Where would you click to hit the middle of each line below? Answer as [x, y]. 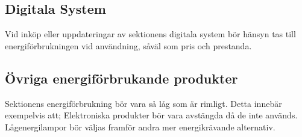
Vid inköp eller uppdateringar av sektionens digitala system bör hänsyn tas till [150, 34]
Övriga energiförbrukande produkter [121, 78]
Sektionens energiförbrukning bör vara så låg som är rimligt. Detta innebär [143, 103]
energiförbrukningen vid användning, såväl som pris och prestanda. [128, 45]
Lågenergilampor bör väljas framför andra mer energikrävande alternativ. [140, 126]
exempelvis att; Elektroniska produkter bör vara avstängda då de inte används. [151, 115]
